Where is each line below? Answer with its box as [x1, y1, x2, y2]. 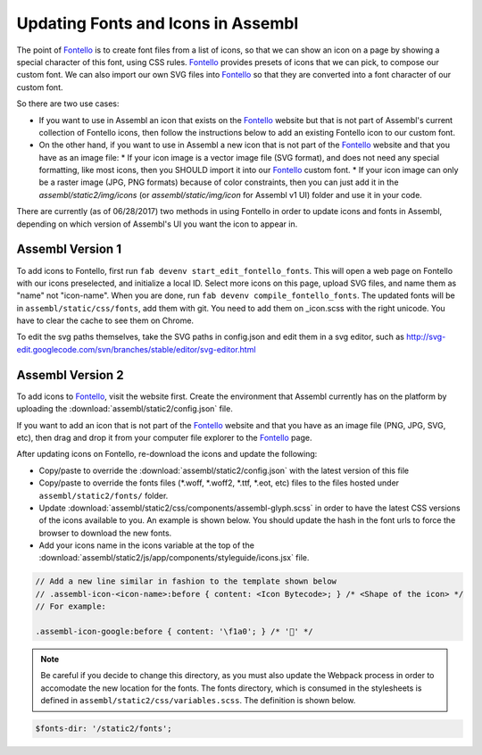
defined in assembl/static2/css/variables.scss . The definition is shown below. [40, 695, 356, 706]
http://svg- [406, 331, 446, 343]
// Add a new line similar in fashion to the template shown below [35, 577, 337, 586]
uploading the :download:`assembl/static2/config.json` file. [16, 403, 234, 414]
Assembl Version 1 [16, 242, 122, 257]
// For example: [35, 602, 107, 611]
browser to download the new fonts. [38, 527, 172, 538]
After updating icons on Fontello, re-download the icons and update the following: [16, 449, 318, 460]
